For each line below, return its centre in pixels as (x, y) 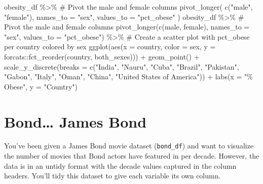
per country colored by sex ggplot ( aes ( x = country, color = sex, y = (110, 47)
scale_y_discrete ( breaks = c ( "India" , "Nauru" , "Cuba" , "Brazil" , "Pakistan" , (122, 66)
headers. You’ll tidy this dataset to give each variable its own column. (112, 176)
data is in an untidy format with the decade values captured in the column (120, 165)
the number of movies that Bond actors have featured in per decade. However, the (132, 156)
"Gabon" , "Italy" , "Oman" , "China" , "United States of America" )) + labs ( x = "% (128, 76)
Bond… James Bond (76, 121)
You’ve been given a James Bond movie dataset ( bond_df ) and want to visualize (129, 146)
